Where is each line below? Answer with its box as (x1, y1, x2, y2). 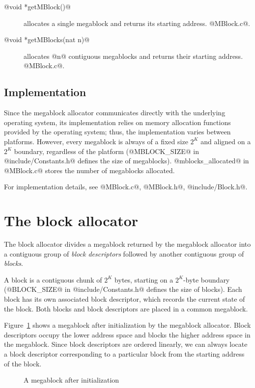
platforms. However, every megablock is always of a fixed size (4, 136, 188, 146)
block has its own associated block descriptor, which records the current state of (4, 294, 245, 304)
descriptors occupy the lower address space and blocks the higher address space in (4, 329, 251, 339)
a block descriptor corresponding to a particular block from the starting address (4, 348, 245, 359)
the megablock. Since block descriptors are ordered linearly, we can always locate (4, 339, 248, 349)
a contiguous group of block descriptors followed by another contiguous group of (4, 248, 244, 259)
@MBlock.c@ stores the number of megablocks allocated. (4, 165, 175, 175)
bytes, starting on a (114, 274, 173, 285)
